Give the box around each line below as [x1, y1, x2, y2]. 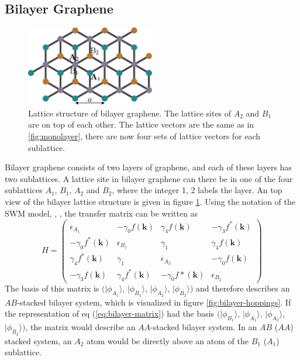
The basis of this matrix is [5, 282, 99, 294]
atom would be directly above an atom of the [87, 334, 249, 347]
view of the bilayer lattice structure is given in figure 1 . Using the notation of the [5, 195, 295, 207]
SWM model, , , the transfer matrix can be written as [5, 207, 198, 219]
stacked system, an [5, 334, 72, 347]
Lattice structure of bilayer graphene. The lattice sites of [28, 107, 232, 119]
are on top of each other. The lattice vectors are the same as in [28, 118, 254, 131]
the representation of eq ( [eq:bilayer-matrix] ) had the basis [5, 307, 215, 320]
